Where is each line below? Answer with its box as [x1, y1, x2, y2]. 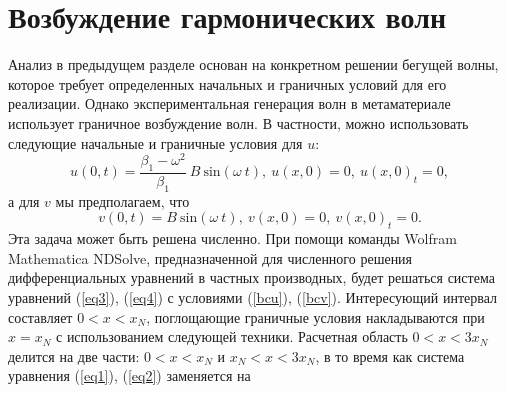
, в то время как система [315, 345, 465, 366]
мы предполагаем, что [55, 190, 190, 211]
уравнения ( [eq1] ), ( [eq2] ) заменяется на [8, 365, 251, 386]
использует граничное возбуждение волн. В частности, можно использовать [8, 112, 469, 133]
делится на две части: [8, 345, 140, 366]
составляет [8, 306, 73, 327]
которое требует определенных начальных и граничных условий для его [8, 73, 447, 94]
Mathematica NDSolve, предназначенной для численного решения [8, 247, 413, 268]
